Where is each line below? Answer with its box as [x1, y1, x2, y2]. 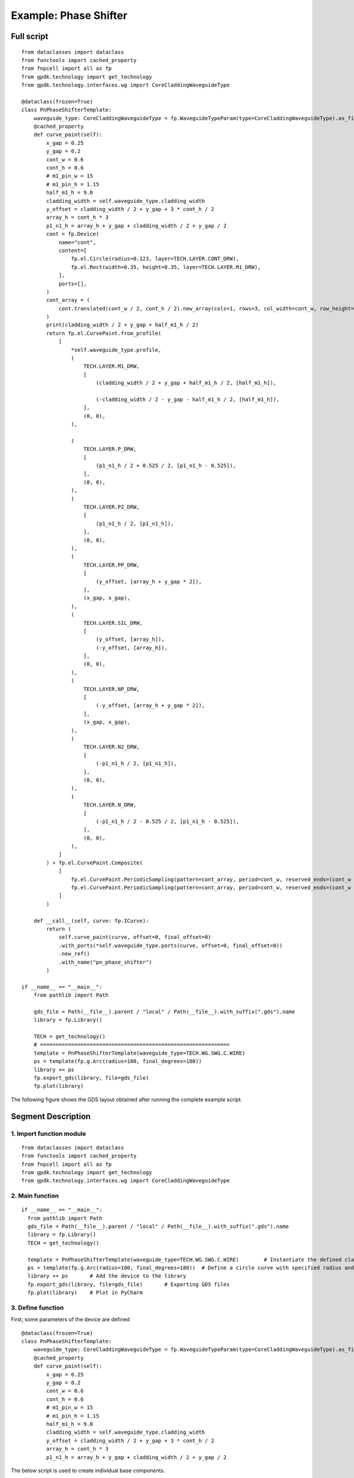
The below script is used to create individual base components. [11, 1467, 165, 1474]
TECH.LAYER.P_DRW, [83, 446, 137, 452]
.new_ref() [58, 951, 90, 957]
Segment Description [11, 1111, 91, 1122]
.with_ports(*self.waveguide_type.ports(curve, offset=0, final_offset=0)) [58, 942, 283, 949]
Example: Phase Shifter [11, 9, 128, 22]
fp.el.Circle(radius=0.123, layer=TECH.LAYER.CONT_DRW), [71, 255, 240, 262]
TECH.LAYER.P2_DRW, [83, 504, 140, 511]
